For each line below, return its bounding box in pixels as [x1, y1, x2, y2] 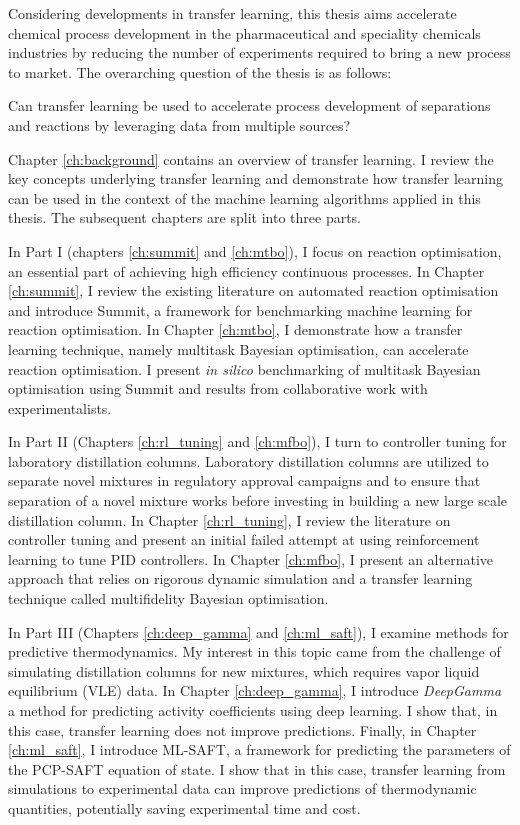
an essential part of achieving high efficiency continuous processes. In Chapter [8, 260, 485, 281]
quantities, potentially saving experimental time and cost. [8, 797, 361, 818]
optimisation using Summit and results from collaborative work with [8, 378, 428, 399]
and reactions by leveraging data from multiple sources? [8, 114, 351, 135]
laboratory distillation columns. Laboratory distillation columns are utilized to [8, 450, 489, 471]
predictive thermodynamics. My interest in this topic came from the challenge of [8, 641, 501, 662]
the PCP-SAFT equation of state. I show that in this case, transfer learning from [8, 758, 506, 779]
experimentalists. [8, 397, 112, 418]
